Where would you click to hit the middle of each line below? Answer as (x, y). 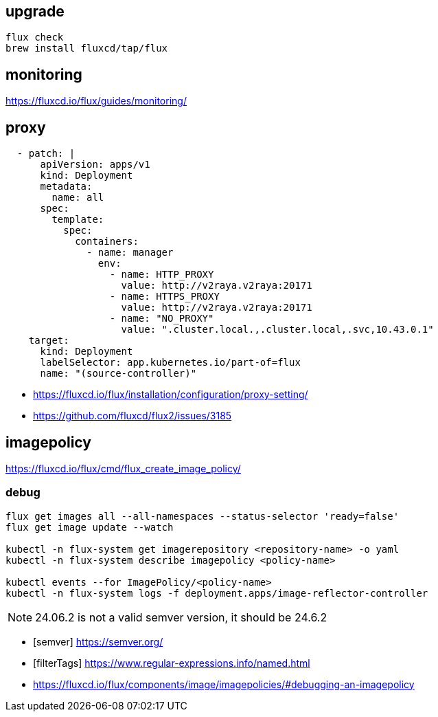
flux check (35, 37)
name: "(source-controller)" (118, 374)
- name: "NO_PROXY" (162, 319)
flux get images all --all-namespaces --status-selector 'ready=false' (203, 516)
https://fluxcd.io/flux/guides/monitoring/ (96, 101)
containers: (107, 242)
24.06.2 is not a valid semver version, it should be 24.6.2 (181, 617)
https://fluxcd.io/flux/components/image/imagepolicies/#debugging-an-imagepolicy (224, 684)
